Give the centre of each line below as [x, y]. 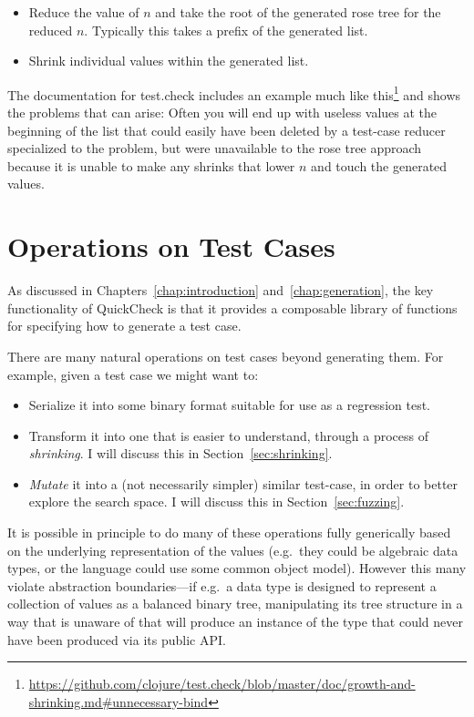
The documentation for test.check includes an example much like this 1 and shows [234, 93]
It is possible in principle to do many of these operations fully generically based [229, 533]
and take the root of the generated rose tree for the [298, 12]
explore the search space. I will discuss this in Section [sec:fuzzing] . [216, 502]
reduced [51, 30]
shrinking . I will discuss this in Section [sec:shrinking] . [180, 453]
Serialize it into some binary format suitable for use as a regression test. [229, 405]
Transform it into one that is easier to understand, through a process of [229, 435]
